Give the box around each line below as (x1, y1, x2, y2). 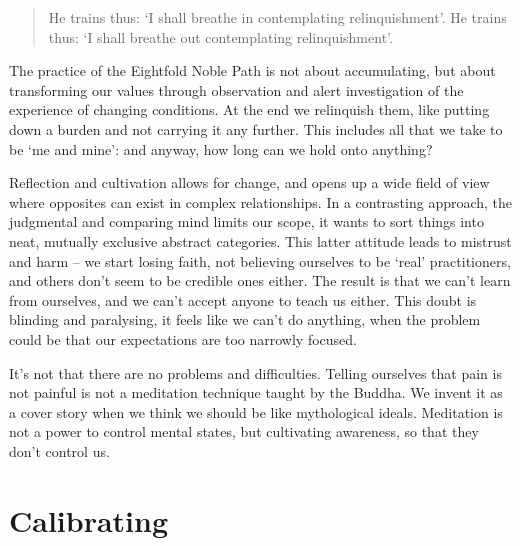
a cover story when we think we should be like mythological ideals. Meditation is (9, 401, 503, 422)
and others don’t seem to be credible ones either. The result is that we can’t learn (9, 270, 511, 291)
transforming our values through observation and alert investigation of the (9, 79, 464, 100)
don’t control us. (9, 440, 110, 461)
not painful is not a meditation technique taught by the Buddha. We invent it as (9, 382, 503, 403)
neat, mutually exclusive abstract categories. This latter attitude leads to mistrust (9, 230, 512, 251)
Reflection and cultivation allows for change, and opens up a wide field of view (9, 172, 490, 193)
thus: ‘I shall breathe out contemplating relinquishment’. (48, 26, 393, 47)
